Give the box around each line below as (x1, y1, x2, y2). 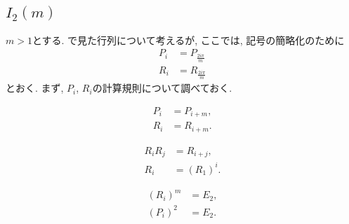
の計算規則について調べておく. (92, 80, 232, 95)
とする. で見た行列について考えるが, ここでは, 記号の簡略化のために (32, 32, 345, 47)
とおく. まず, (6, 80, 64, 95)
